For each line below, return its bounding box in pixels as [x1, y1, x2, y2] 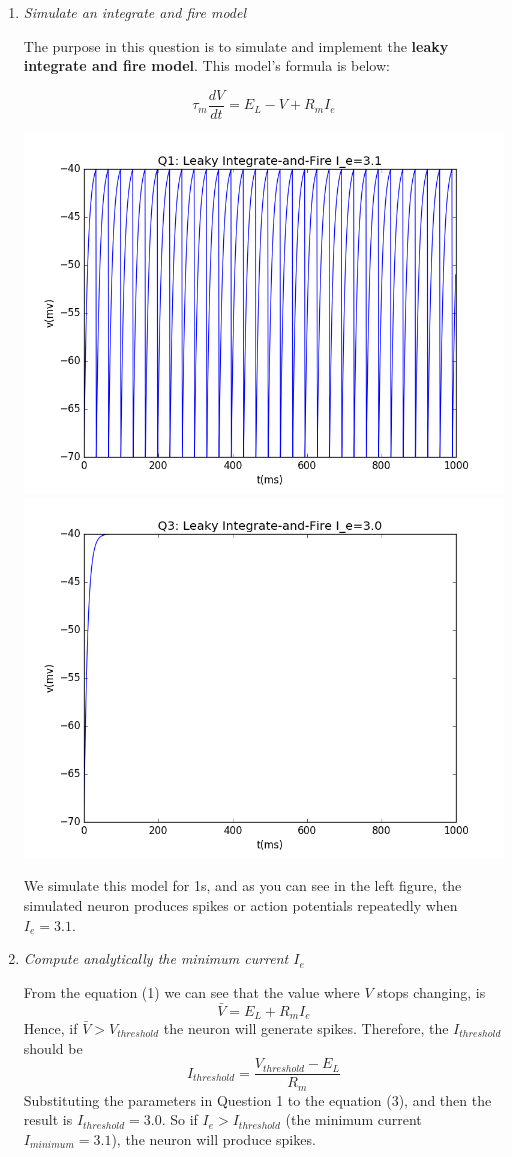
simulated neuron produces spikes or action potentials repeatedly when [23, 894, 458, 915]
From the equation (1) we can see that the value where [23, 981, 360, 1002]
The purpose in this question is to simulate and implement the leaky [23, 35, 449, 56]
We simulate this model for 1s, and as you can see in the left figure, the [23, 875, 462, 896]
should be [23, 1037, 83, 1058]
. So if [161, 1109, 198, 1130]
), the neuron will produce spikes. [111, 1128, 316, 1149]
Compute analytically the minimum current [23, 948, 289, 969]
